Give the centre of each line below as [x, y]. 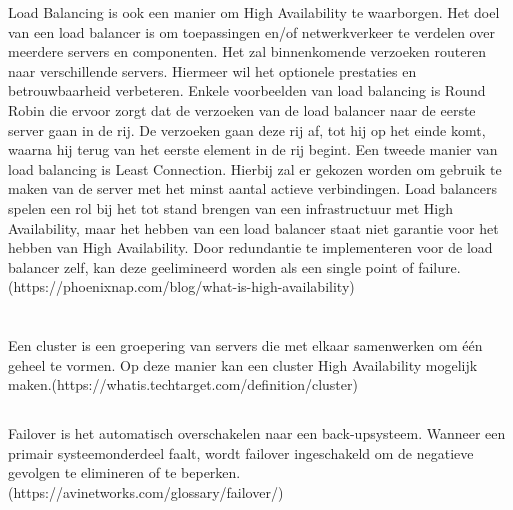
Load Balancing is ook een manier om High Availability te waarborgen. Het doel [254, 12]
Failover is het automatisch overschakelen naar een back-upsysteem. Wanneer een [257, 433]
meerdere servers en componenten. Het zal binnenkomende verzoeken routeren [247, 51]
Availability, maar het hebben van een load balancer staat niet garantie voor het [253, 227]
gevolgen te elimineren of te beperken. [124, 472]
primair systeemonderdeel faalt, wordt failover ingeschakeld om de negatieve [241, 452]
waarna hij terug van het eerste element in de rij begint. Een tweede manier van [253, 149]
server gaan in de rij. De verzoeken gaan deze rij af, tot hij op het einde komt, [247, 129]
